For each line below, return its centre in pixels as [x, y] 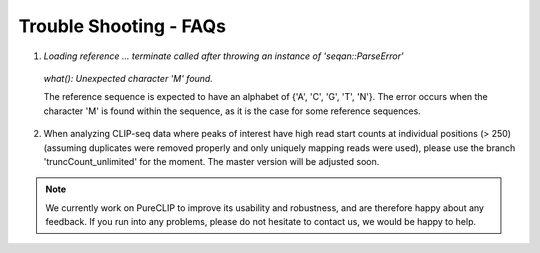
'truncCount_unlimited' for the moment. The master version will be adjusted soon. [211, 161]
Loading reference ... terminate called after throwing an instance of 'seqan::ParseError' [223, 56]
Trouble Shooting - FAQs [122, 26]
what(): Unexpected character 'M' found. [128, 78]
